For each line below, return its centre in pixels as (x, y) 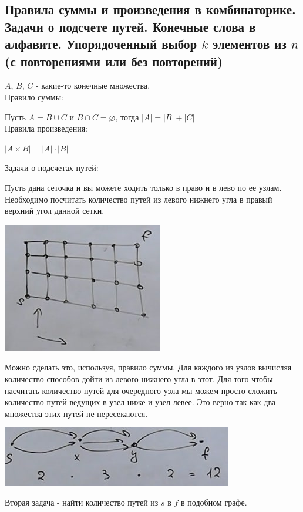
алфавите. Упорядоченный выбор (101, 44)
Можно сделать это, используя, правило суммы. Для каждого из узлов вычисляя (148, 367)
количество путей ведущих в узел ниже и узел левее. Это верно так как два (140, 402)
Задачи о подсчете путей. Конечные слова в (130, 26)
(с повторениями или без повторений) (114, 61)
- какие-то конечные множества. (93, 85)
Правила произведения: (46, 128)
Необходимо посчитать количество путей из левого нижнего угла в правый (139, 199)
